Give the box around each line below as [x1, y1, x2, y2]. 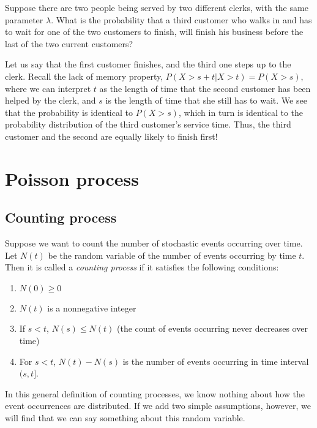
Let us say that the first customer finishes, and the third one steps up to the [5, 58, 291, 71]
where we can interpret [5, 82, 91, 94]
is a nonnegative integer [47, 301, 136, 314]
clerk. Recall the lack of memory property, [5, 69, 163, 82]
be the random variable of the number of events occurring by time [48, 248, 296, 261]
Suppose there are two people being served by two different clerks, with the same [5, 1, 308, 13]
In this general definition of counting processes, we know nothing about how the [5, 387, 305, 400]
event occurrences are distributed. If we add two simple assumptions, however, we [5, 399, 311, 412]
